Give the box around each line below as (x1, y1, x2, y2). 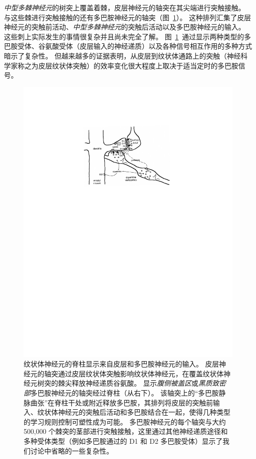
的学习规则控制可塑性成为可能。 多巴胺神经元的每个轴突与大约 (24, 416, 226, 427)
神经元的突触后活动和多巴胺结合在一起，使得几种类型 (58, 407, 230, 417)
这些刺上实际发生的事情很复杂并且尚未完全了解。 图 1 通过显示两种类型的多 (4, 31, 251, 41)
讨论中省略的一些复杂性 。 (30, 445, 113, 456)
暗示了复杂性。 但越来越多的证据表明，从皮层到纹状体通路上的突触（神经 (4, 50, 241, 61)
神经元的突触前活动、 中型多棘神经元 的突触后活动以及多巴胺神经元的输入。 (4, 22, 245, 32)
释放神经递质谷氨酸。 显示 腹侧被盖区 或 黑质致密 (71, 378, 226, 388)
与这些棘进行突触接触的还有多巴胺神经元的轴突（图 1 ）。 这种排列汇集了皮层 (4, 12, 251, 22)
